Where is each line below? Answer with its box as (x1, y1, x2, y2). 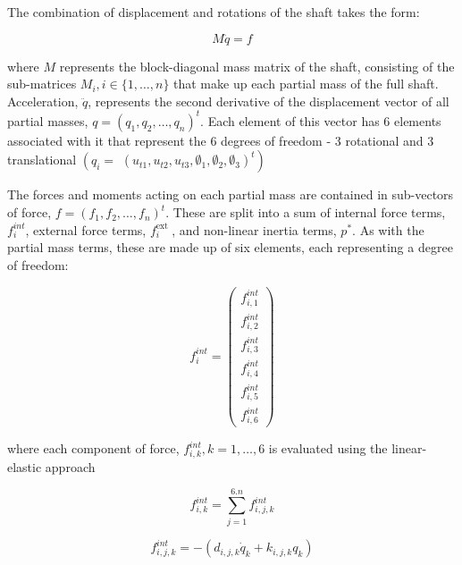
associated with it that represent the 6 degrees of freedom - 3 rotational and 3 (7, 131, 434, 149)
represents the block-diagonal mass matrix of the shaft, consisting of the (59, 56, 455, 75)
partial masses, (7, 111, 88, 130)
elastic (7, 457, 42, 476)
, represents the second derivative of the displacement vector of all (88, 91, 449, 110)
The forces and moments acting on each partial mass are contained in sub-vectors (7, 185, 454, 204)
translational (7, 150, 77, 169)
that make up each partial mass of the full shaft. (173, 74, 439, 93)
